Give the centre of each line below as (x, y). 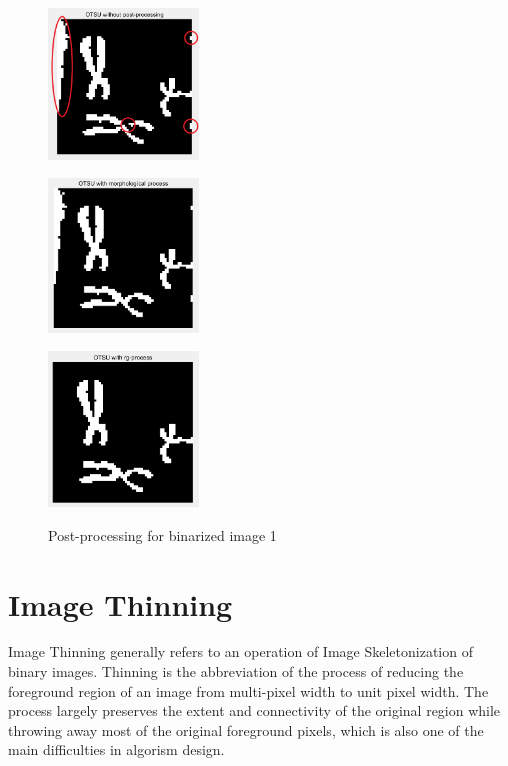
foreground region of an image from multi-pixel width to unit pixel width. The (248, 690)
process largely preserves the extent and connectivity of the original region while (254, 710)
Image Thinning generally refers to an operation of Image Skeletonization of (240, 651)
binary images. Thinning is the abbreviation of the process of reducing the (236, 671)
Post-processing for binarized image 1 (162, 534)
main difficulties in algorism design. (116, 749)
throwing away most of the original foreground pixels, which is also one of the (246, 729)
